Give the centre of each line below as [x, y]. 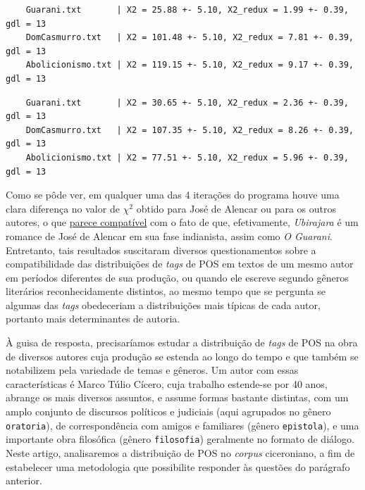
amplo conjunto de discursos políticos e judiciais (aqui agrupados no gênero [168, 412]
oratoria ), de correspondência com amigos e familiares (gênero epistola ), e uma [182, 425]
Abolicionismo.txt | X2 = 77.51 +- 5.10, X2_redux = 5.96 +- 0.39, [187, 157]
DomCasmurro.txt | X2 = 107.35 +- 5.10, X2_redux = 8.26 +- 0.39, [190, 130]
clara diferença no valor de [63, 208]
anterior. [24, 480]
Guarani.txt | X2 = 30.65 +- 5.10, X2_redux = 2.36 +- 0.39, [187, 102]
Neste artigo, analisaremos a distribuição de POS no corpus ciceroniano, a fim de [180, 452]
